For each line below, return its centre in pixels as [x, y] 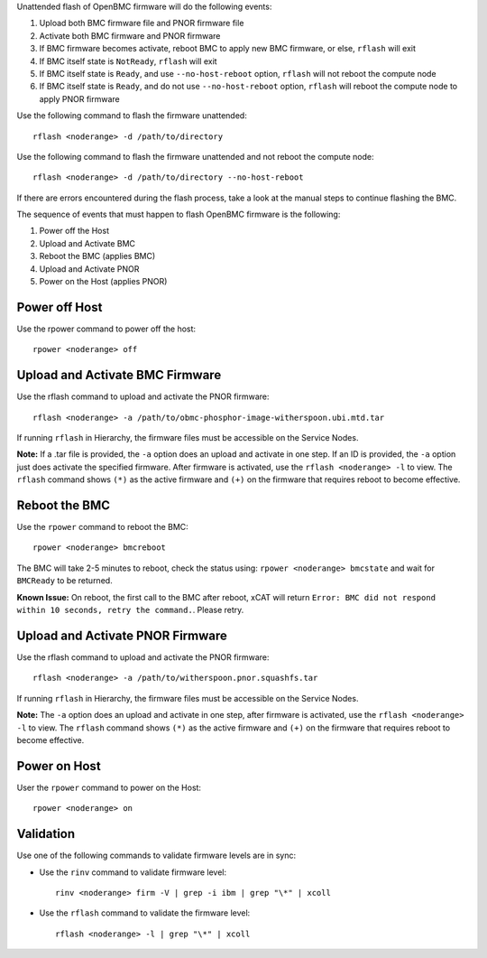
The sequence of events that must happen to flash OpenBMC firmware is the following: [179, 214]
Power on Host [59, 766]
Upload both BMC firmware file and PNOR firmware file [142, 23]
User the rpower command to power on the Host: [109, 787]
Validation [46, 834]
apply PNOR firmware [80, 98]
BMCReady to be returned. [64, 581]
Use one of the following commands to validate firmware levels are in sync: [156, 856]
